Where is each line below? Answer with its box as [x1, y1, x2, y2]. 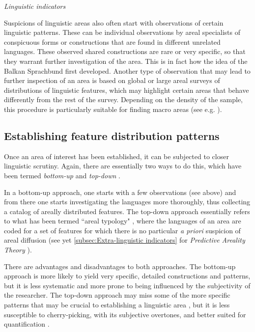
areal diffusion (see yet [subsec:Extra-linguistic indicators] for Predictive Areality [4, 235, 245, 245]
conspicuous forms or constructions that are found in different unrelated [4, 36, 221, 47]
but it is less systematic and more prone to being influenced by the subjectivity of [4, 280, 251, 290]
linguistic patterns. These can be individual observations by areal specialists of [4, 27, 241, 37]
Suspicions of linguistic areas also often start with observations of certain [4, 17, 224, 28]
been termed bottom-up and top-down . [4, 170, 120, 180]
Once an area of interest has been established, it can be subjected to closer [4, 151, 229, 161]
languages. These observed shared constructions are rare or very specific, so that [4, 46, 246, 56]
